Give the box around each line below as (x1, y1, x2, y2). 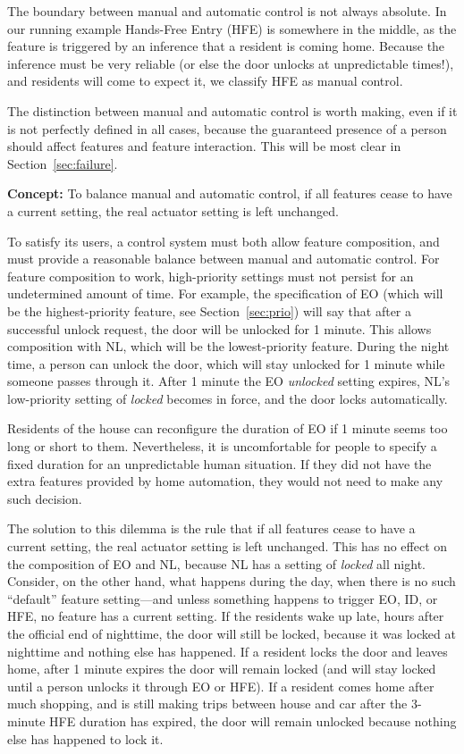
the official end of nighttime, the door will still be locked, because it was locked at (7, 624, 456, 642)
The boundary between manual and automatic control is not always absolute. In (7, 2, 447, 20)
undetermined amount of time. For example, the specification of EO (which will (7, 284, 443, 303)
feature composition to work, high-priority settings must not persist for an (7, 266, 414, 285)
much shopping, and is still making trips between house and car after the (7, 694, 408, 713)
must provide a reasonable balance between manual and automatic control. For (7, 249, 440, 268)
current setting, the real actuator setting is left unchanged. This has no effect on (7, 537, 448, 556)
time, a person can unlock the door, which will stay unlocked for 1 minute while (7, 354, 445, 373)
